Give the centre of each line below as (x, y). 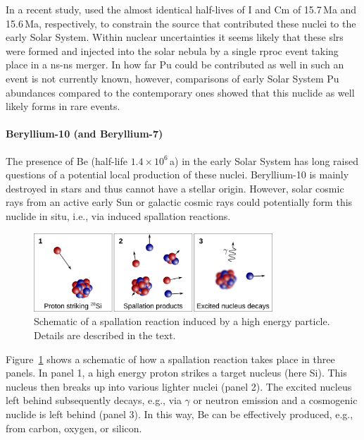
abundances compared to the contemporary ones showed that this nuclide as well (180, 92)
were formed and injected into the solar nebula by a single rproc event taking (172, 50)
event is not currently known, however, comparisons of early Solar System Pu (172, 78)
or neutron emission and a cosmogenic (275, 400)
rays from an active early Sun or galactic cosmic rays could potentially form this (179, 202)
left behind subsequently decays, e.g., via (94, 400)
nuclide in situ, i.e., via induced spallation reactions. (118, 215)
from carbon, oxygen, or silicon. (74, 428)
